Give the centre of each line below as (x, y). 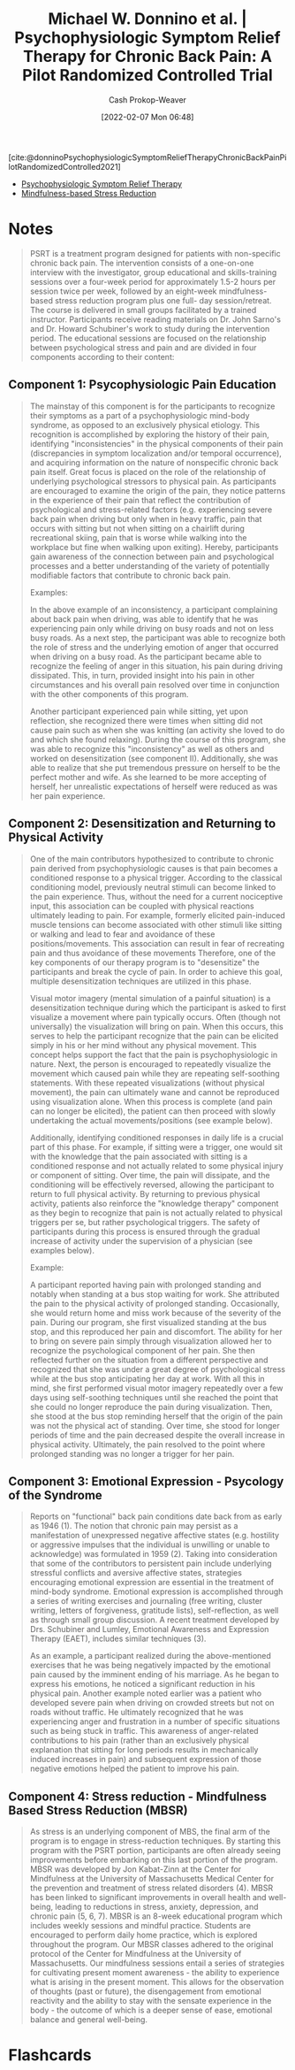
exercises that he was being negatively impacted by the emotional (150, 1665)
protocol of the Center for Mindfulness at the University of (136, 1954)
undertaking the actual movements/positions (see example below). (151, 1120)
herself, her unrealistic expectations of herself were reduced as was (154, 786)
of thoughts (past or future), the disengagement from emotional (145, 1991)
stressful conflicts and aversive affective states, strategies (136, 1573)
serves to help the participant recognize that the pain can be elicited (154, 1036)
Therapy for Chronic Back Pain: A (147, 57)
